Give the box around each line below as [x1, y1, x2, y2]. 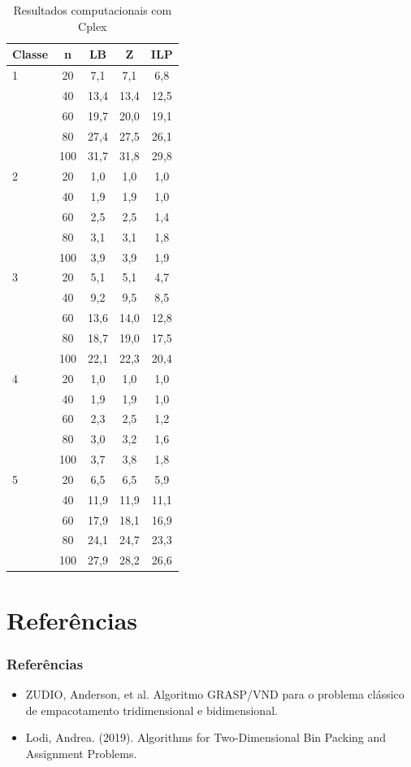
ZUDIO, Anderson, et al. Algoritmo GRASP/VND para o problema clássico [25, 685, 405, 702]
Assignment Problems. [25, 744, 137, 761]
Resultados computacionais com [13, 2, 172, 18]
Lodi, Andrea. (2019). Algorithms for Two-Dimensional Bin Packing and [25, 729, 387, 746]
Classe [12, 46, 49, 63]
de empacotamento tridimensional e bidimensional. [25, 701, 278, 718]
